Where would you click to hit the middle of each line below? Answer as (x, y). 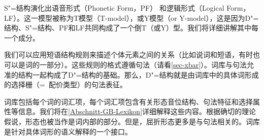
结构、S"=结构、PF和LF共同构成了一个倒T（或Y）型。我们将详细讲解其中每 (131, 28)
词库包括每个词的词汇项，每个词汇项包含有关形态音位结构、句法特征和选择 (128, 101)
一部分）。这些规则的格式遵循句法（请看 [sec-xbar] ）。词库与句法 (143, 64)
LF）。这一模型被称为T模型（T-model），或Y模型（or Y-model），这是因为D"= (131, 17)
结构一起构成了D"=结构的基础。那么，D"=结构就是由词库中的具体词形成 (138, 74)
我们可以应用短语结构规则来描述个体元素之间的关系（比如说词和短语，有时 (128, 55)
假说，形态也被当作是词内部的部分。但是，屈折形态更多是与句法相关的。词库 (132, 121)
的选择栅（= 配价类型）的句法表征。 (65, 84)
